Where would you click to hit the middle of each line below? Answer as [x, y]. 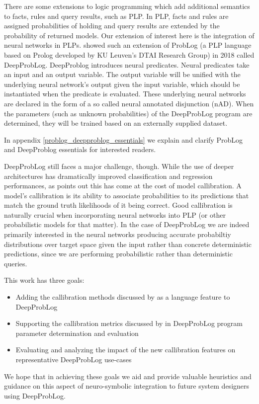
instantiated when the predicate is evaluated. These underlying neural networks [125, 94]
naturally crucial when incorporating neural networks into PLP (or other [115, 214]
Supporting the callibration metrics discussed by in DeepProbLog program [129, 323]
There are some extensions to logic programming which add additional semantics [127, 6]
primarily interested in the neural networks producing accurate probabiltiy [118, 234]
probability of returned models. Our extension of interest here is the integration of [129, 35]
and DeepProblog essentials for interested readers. [80, 149]
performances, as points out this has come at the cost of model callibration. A [123, 186]
